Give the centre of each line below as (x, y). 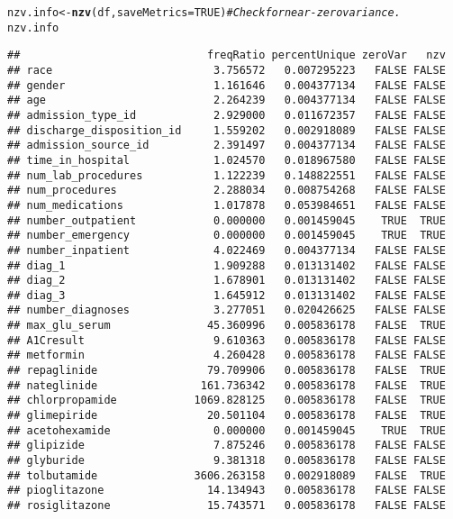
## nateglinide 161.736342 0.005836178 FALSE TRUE (226, 385)
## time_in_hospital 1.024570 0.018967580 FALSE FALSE (226, 160)
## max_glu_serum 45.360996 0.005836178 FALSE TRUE (226, 326)
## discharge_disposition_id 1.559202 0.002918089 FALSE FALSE (226, 130)
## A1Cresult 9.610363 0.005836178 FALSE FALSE (226, 340)
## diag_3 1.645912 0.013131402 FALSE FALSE (226, 295)
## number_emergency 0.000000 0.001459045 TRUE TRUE (226, 236)
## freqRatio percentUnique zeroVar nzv (226, 55)
